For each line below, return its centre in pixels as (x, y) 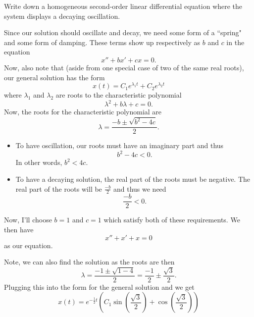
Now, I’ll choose (28, 220)
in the (235, 42)
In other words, (39, 162)
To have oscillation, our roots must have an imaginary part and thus (120, 145)
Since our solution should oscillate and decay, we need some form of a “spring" (123, 32)
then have (19, 230)
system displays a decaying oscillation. (62, 16)
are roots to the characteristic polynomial (119, 95)
